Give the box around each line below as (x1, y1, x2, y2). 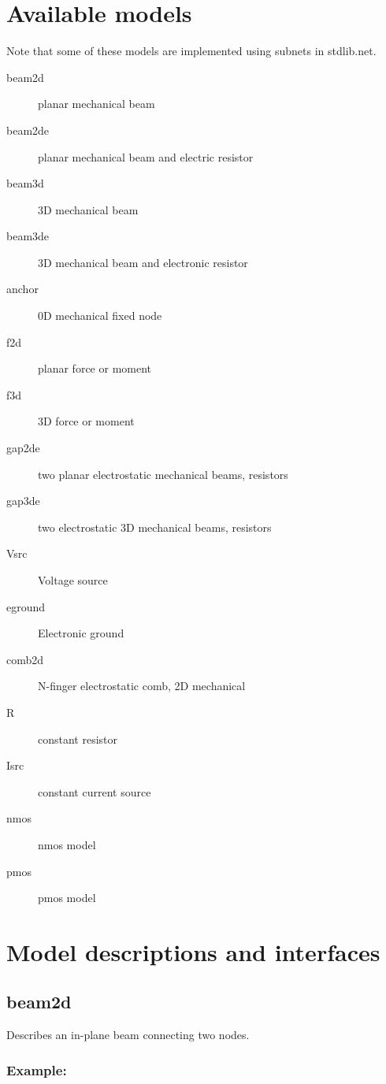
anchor (6, 280, 39, 297)
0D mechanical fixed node (38, 307, 162, 324)
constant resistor (38, 730, 118, 747)
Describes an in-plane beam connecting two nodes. (6, 1026, 250, 1043)
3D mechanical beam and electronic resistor (38, 254, 248, 270)
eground (6, 598, 46, 614)
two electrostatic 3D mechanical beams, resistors (38, 518, 272, 535)
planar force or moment (38, 360, 152, 377)
